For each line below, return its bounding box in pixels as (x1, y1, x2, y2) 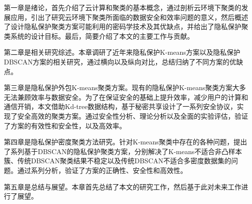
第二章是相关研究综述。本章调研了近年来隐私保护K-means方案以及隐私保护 (4, 47, 240, 57)
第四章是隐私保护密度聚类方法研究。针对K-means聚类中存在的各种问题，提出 (4, 137, 247, 147)
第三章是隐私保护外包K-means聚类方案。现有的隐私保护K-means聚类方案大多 (4, 82, 246, 93)
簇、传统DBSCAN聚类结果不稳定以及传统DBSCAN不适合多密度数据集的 (4, 156, 231, 166)
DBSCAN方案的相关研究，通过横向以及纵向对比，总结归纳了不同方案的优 (4, 56, 236, 66)
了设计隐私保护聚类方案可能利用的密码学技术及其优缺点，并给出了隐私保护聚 (4, 21, 248, 31)
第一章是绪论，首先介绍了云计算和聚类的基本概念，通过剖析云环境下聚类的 (4, 2, 241, 12)
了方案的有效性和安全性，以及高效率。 (4, 120, 126, 130)
